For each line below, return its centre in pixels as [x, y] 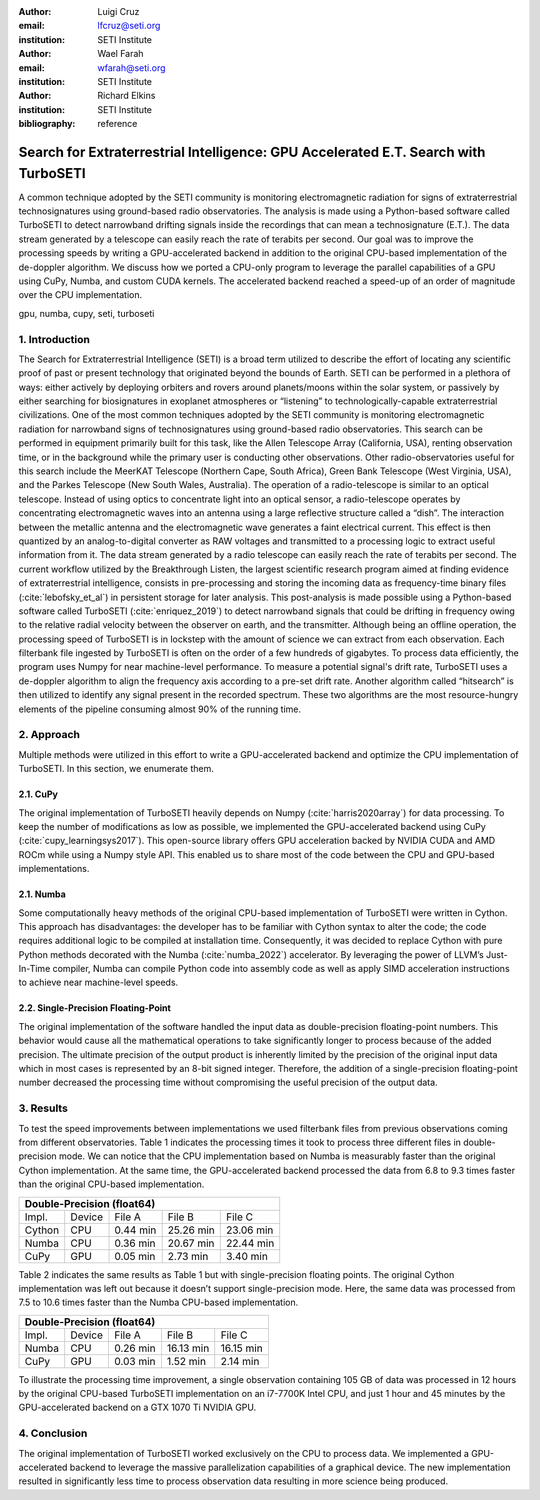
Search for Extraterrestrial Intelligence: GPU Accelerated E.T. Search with [252, 151]
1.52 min [186, 1361]
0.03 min [135, 1361]
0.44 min [135, 1230]
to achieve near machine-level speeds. [98, 982]
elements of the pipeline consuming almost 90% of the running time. [160, 709]
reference [117, 124]
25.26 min [191, 1230]
